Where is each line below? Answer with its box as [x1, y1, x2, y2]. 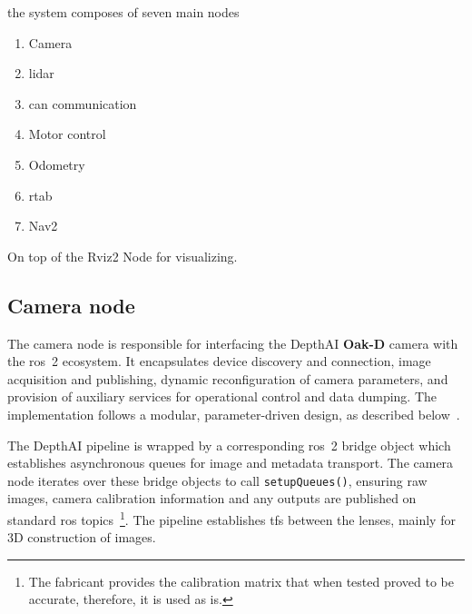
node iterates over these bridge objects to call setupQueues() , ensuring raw [7, 470, 428, 490]
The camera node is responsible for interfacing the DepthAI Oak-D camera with [7, 333, 458, 352]
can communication [28, 94, 137, 113]
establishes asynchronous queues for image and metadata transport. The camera [7, 453, 454, 472]
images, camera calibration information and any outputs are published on [7, 489, 417, 508]
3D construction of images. [7, 528, 156, 547]
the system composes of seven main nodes [7, 3, 240, 21]
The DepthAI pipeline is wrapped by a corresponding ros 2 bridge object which [7, 435, 451, 454]
